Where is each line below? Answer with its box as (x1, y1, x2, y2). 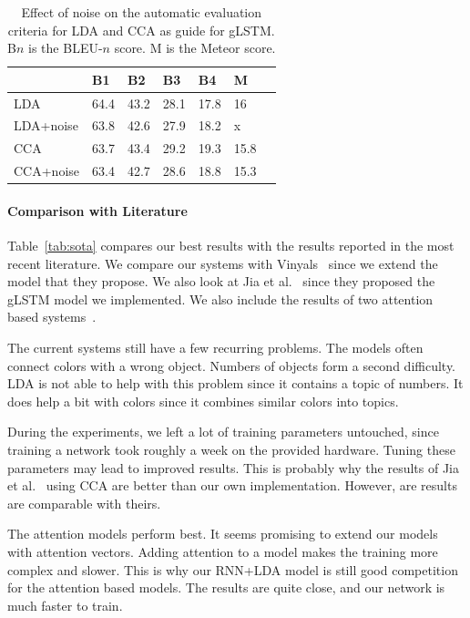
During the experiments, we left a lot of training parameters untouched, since (7, 422, 439, 441)
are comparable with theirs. (7, 493, 161, 512)
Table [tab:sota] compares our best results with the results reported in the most (7, 236, 455, 255)
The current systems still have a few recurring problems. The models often (7, 338, 424, 357)
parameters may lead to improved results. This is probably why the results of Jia (7, 458, 460, 477)
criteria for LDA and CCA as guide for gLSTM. (7, 20, 275, 39)
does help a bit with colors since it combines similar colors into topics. (7, 391, 399, 410)
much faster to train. (7, 595, 123, 614)
